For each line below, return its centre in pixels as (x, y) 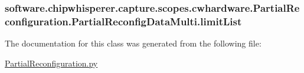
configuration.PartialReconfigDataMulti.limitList (123, 21)
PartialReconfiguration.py (51, 63)
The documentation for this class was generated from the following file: (133, 43)
